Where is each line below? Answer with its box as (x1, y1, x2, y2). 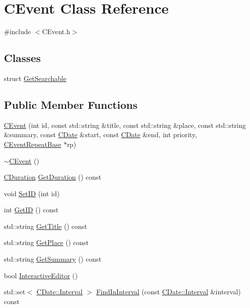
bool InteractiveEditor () (4, 270, 78, 280)
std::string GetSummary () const (4, 254, 101, 264)
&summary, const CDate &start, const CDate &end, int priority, (4, 129, 197, 140)
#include (4, 26, 31, 37)
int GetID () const (4, 205, 58, 215)
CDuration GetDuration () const (4, 172, 101, 182)
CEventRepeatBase (4, 139, 61, 149)
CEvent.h (42, 26, 70, 37)
